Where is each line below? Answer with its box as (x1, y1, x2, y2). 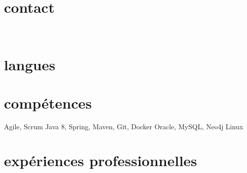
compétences (4, 93, 92, 113)
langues (4, 54, 55, 74)
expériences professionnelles (4, 150, 197, 170)
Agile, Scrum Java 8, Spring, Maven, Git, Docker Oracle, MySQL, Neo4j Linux (4, 121, 244, 132)
